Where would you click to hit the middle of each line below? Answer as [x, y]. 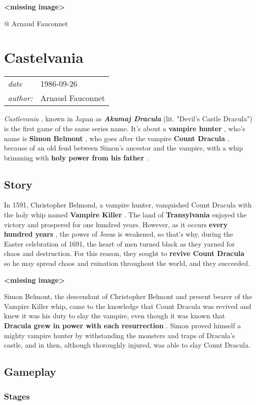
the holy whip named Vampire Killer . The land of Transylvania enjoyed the [126, 215]
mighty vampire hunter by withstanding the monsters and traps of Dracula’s [120, 335]
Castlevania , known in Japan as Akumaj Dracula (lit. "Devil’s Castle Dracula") [128, 119]
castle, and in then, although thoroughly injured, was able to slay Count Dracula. [127, 345]
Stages [17, 396]
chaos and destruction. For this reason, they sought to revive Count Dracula [124, 253]
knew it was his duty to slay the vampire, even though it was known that [115, 316]
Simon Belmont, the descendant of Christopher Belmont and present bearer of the [128, 296]
